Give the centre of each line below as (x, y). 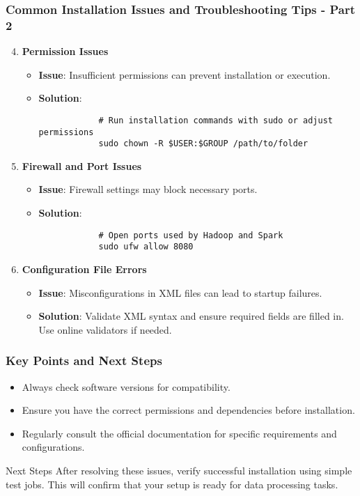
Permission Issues (65, 51)
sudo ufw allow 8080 (146, 247)
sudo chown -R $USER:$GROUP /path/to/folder (203, 144)
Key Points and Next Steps (84, 361)
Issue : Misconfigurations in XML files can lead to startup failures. (180, 292)
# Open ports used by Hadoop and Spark (191, 235)
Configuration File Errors (84, 269)
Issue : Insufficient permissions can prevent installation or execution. (185, 74)
